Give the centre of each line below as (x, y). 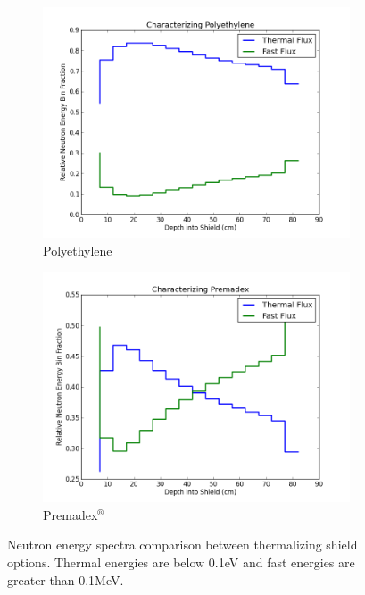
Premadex (71, 514)
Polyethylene (78, 250)
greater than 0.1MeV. (66, 579)
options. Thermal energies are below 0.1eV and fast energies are (181, 561)
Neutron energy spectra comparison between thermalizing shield (182, 545)
